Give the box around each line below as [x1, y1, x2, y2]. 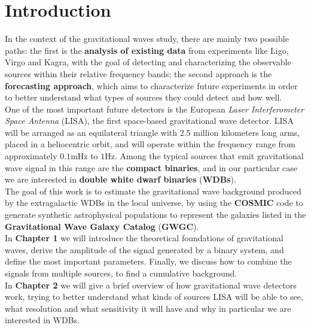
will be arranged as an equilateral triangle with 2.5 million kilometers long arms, [5, 126, 300, 138]
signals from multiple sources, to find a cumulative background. [5, 267, 237, 279]
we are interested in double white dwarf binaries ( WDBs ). [5, 173, 236, 186]
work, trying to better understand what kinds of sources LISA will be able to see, [5, 290, 303, 303]
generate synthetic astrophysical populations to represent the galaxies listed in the [5, 208, 306, 221]
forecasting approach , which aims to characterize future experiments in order [5, 79, 298, 92]
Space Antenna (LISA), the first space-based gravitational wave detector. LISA [5, 114, 294, 127]
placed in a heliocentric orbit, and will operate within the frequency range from [5, 138, 295, 150]
